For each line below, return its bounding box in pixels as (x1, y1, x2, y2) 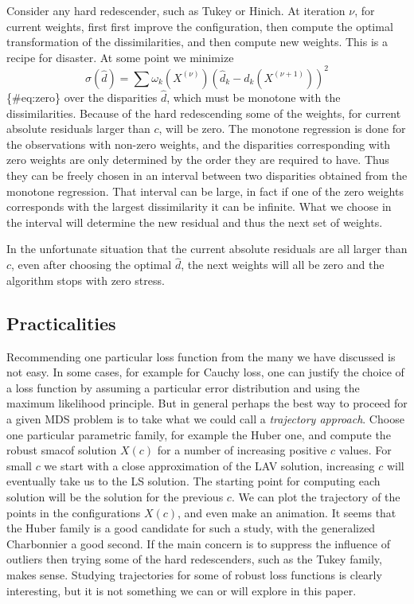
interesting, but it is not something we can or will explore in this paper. (6, 582, 357, 598)
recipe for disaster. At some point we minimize (6, 49, 234, 65)
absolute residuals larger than (6, 120, 150, 137)
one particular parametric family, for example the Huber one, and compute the (6, 426, 391, 442)
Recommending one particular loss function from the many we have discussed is (6, 348, 396, 364)
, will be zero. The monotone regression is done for (158, 120, 406, 137)
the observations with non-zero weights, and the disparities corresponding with (6, 135, 391, 152)
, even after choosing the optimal (11, 256, 172, 273)
